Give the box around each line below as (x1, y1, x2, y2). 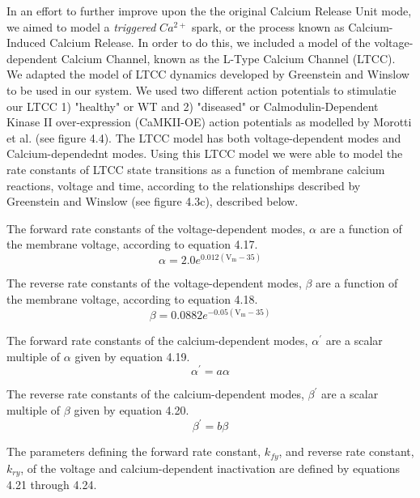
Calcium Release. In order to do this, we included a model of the (49, 34, 371, 51)
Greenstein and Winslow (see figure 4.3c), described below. (6, 193, 299, 210)
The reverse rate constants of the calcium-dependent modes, (6, 385, 304, 402)
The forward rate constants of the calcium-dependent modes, (6, 332, 308, 349)
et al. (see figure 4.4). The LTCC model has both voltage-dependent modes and (6, 129, 401, 146)
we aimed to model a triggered (6, 18, 156, 35)
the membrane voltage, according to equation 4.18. (6, 291, 258, 307)
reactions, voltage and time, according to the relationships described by (6, 177, 361, 194)
